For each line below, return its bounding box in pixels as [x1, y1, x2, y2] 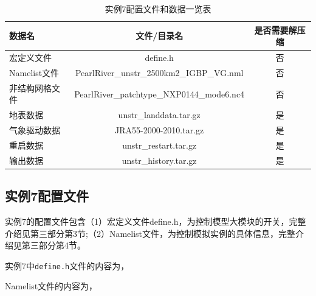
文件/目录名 [136, 29, 184, 42]
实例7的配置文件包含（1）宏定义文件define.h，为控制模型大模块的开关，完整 [5, 214, 306, 227]
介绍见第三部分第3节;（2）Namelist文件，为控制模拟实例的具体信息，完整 [5, 227, 296, 239]
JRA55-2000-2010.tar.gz [115, 124, 204, 136]
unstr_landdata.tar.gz [118, 108, 201, 121]
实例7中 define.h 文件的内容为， [5, 259, 129, 272]
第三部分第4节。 [21, 239, 86, 252]
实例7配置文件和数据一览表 [105, 2, 211, 15]
